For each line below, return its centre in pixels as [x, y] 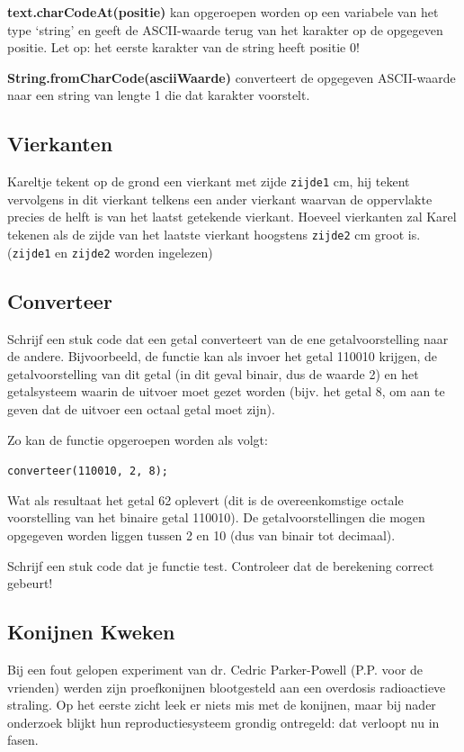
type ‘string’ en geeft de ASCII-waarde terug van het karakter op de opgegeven [225, 29]
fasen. [23, 740]
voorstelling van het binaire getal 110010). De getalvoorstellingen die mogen [216, 517]
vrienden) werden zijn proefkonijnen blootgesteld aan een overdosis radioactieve [227, 687]
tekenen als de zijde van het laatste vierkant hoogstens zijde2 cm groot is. [214, 235]
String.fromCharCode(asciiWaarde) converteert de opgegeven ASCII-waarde [232, 77]
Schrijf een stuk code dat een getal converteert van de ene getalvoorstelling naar [228, 338]
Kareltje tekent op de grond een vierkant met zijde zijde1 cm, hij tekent [209, 181]
